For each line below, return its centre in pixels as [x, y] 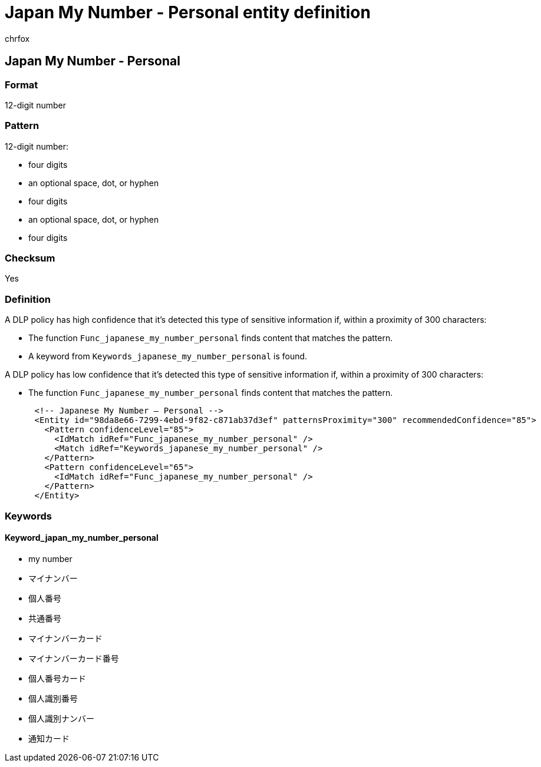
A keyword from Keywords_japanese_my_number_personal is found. [168, 356]
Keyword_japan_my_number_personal [82, 538]
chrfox [17, 38]
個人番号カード [57, 678]
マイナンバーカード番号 [74, 658]
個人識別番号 [53, 698]
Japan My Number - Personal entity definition [188, 12]
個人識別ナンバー [61, 718]
